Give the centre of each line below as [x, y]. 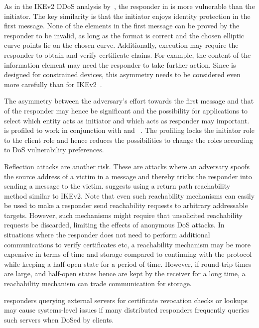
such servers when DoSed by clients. [59, 319]
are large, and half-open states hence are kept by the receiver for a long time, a [125, 273]
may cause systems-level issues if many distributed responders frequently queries [127, 310]
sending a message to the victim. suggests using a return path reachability [117, 186]
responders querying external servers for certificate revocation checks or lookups [126, 300]
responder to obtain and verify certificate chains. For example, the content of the [128, 55]
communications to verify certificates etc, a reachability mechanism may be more [127, 244]
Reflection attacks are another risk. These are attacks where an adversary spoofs [127, 166]
